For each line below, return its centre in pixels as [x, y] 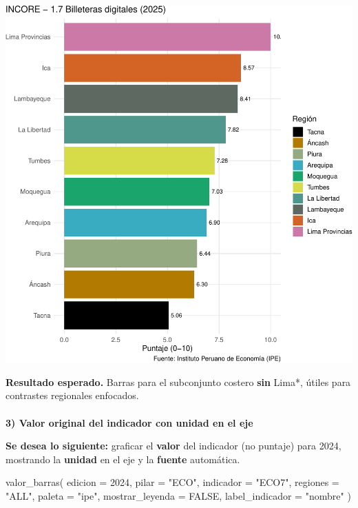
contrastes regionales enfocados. [72, 395]
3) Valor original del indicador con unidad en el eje [129, 422]
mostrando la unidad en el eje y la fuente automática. [123, 459]
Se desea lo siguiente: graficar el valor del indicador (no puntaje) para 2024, [173, 446]
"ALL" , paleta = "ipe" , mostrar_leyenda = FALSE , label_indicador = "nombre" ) [178, 495]
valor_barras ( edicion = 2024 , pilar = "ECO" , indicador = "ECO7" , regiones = [172, 482]
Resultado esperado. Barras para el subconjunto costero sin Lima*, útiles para [178, 382]
